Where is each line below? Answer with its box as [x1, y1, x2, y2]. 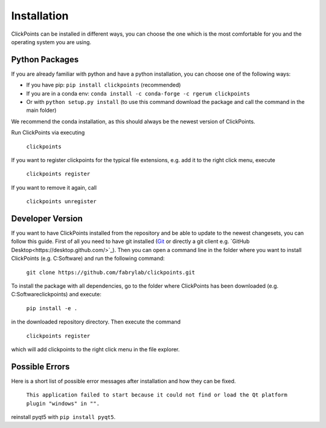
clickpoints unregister [26, 198, 97, 205]
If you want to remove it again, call [11, 184, 97, 191]
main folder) [26, 106, 57, 114]
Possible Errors [11, 362, 70, 372]
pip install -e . [26, 305, 78, 311]
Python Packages [11, 54, 79, 65]
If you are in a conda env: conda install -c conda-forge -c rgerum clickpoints [26, 89, 251, 97]
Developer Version [11, 213, 83, 224]
